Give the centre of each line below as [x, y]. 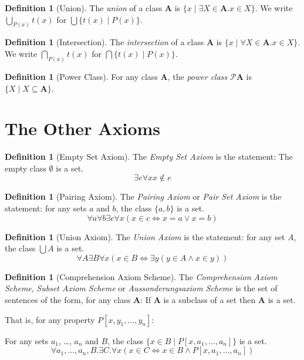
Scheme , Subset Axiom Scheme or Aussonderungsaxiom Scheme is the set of [141, 288]
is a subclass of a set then [210, 299]
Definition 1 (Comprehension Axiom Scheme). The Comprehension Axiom [141, 276]
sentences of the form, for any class [68, 299]
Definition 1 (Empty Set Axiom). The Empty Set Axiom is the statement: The [149, 157]
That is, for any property [50, 319]
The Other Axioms [83, 128]
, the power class [197, 76]
